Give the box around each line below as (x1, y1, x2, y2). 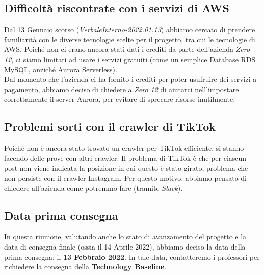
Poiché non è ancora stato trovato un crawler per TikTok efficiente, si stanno (4, 143, 244, 153)
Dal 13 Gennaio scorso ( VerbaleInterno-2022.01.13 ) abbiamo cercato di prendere (4, 24, 255, 35)
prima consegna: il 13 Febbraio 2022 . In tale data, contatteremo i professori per (4, 251, 260, 262)
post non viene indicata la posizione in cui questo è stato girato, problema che (4, 162, 248, 173)
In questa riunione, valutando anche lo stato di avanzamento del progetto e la (4, 231, 247, 242)
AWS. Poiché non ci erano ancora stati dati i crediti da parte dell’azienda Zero (4, 44, 250, 54)
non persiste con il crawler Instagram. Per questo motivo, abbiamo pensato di (4, 172, 247, 183)
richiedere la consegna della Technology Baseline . (4, 261, 167, 272)
